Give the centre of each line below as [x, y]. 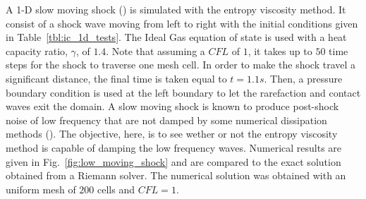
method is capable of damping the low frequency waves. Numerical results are [174, 147]
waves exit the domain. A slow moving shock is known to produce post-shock [172, 106]
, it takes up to [280, 50]
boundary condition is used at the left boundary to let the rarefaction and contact [183, 92]
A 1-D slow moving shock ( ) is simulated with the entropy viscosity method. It [176, 9]
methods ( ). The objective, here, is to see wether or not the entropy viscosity [172, 134]
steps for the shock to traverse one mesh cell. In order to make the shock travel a [181, 65]
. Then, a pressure [303, 78]
